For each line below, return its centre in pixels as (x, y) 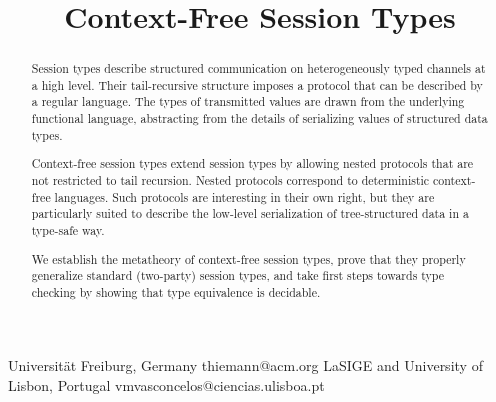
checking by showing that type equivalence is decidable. (176, 291)
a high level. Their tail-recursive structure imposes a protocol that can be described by (257, 84)
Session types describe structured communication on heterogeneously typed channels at (258, 68)
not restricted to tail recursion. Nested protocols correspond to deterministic (230, 180)
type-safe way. (68, 229)
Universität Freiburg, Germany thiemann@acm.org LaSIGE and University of (245, 365)
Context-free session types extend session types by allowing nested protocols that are (252, 163)
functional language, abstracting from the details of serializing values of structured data (259, 118)
